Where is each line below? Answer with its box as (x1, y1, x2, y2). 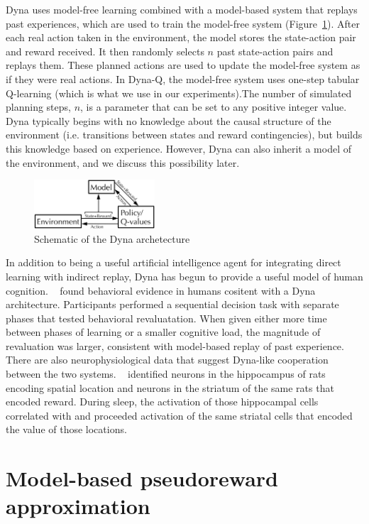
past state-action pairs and (216, 43, 334, 58)
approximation (6, 491, 150, 520)
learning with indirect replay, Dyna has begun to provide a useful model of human (6, 268, 363, 283)
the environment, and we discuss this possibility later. (6, 155, 240, 170)
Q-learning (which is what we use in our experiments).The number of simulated (6, 85, 352, 100)
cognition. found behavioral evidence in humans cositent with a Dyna (6, 283, 316, 298)
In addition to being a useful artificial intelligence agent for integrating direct (6, 255, 341, 270)
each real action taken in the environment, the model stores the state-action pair (6, 30, 356, 45)
